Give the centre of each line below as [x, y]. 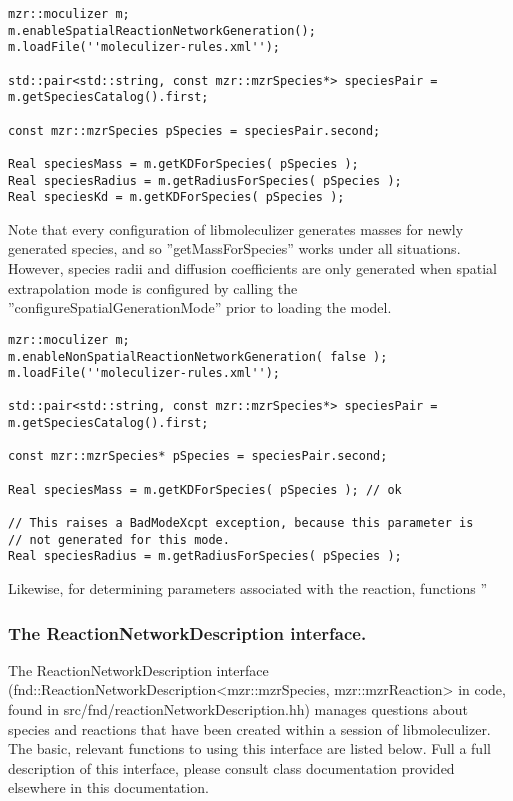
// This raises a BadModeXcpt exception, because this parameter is [241, 523]
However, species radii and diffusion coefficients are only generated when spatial [252, 268]
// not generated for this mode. [119, 539]
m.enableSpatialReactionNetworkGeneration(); [162, 30]
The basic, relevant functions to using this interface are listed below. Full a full [249, 748]
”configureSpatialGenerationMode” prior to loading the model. [200, 307]
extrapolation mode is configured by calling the [153, 287]
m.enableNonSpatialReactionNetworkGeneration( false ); [198, 356]
